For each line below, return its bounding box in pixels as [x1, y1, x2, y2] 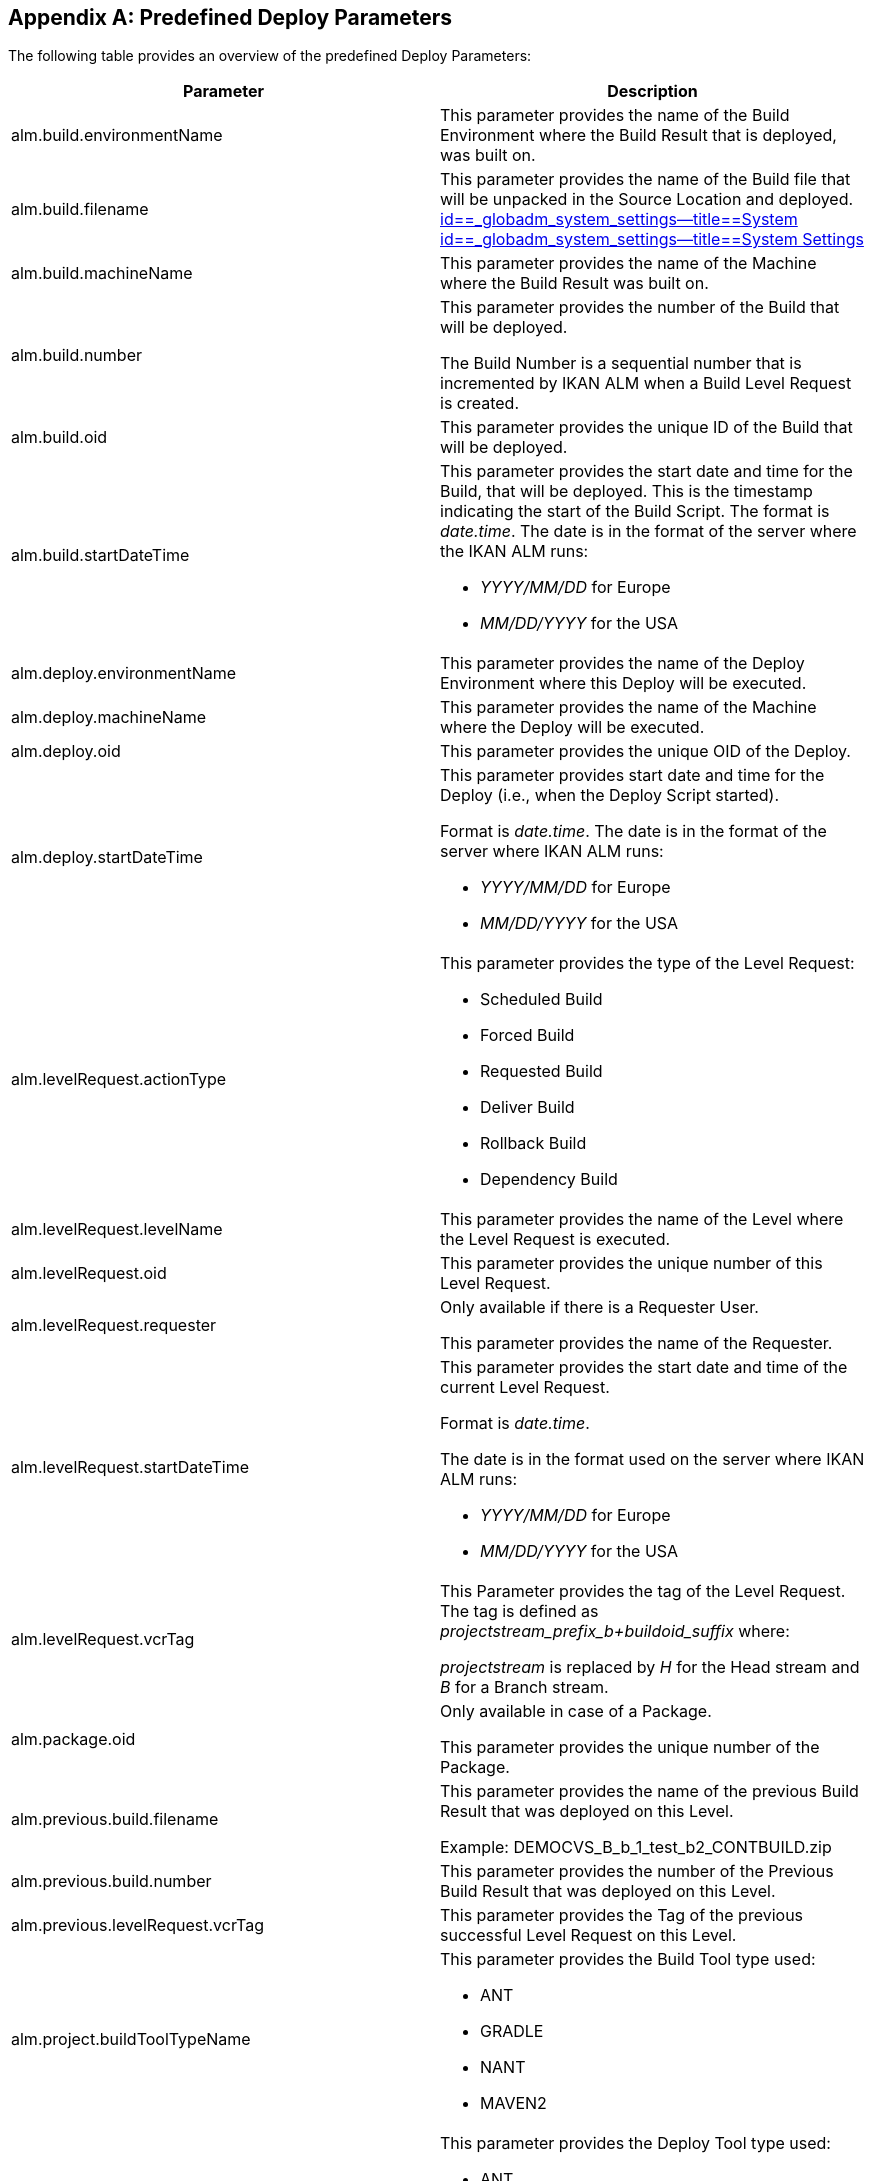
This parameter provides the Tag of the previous [440, 1905, 804, 1926]
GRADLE [480, 2021, 544, 2042]
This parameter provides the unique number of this [440, 1253, 823, 1274]
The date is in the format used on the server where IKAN [440, 1449, 865, 1470]
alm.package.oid [11, 1729, 136, 1750]
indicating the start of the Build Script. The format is [440, 501, 830, 522]
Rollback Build [480, 1133, 587, 1154]
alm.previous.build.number [11, 1871, 212, 1892]
